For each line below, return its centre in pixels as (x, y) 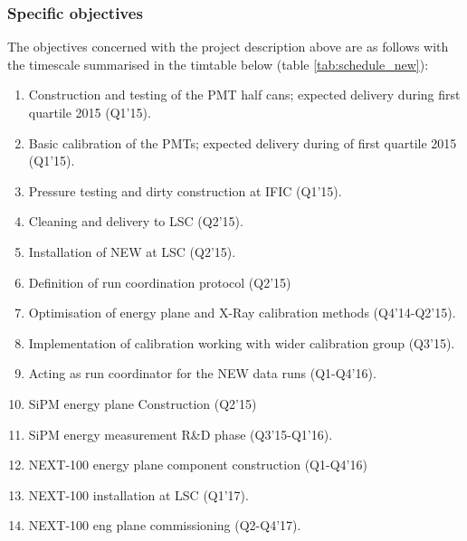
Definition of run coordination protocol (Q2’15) (160, 282)
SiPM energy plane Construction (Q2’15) (143, 403)
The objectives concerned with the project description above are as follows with (228, 47)
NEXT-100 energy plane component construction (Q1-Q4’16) (198, 465)
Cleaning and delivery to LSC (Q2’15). (136, 221)
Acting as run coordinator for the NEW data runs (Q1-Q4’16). (202, 373)
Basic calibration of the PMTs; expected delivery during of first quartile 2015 (243, 142)
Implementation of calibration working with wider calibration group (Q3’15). (242, 342)
